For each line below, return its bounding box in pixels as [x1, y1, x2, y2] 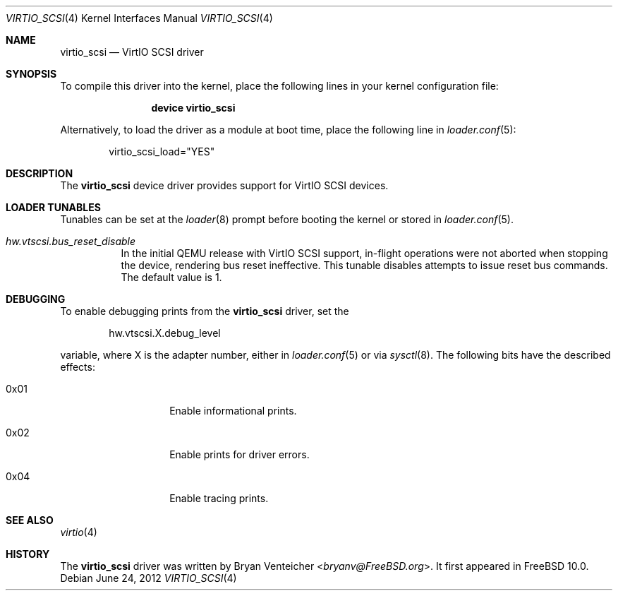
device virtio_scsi [151, 102, 236, 114]
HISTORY [6, 548, 50, 560]
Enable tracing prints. [169, 492, 269, 504]
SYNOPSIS [6, 68, 57, 80]
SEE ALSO [6, 514, 54, 526]
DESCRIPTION [6, 167, 73, 179]
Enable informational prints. [169, 405, 297, 417]
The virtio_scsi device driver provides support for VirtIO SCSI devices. [60, 179, 389, 191]
